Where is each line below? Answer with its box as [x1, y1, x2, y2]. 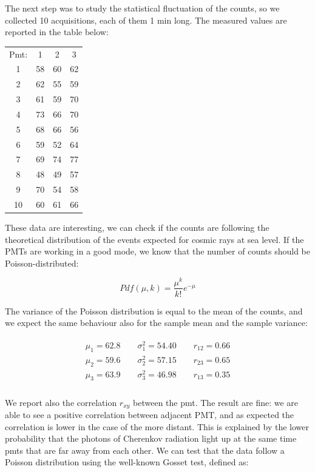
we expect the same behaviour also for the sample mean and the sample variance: [5, 316, 308, 329]
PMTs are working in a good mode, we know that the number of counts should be [5, 245, 310, 258]
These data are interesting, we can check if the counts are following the [5, 221, 269, 234]
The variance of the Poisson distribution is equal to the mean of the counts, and [5, 304, 303, 317]
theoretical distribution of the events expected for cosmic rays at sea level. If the [5, 233, 304, 245]
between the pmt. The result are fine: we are [133, 396, 299, 408]
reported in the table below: [5, 25, 109, 38]
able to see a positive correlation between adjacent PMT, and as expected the [5, 408, 294, 420]
